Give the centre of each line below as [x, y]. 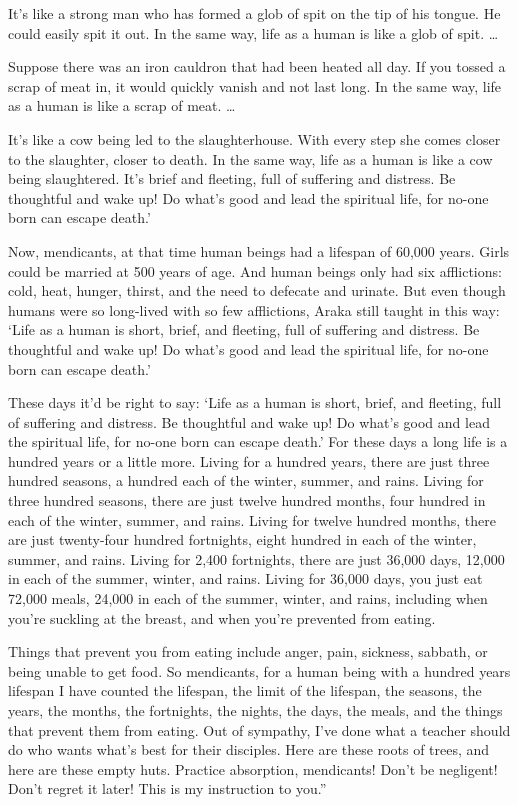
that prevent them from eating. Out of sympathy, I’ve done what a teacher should [259, 729]
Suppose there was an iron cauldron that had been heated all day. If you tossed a [257, 66]
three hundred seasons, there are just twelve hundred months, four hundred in [247, 500]
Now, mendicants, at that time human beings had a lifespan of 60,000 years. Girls [259, 250]
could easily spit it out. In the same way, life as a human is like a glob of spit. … [253, 32]
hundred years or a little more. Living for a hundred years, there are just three [249, 460]
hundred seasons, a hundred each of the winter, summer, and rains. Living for [246, 480]
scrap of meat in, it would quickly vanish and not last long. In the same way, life [255, 85]
